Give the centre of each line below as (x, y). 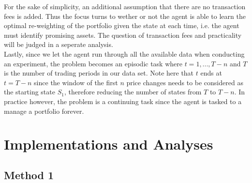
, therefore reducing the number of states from (133, 92)
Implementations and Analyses (109, 144)
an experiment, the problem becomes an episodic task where (93, 63)
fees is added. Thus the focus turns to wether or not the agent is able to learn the (125, 16)
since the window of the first (76, 82)
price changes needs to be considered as (185, 82)
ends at (211, 73)
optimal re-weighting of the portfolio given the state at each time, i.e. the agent (122, 25)
